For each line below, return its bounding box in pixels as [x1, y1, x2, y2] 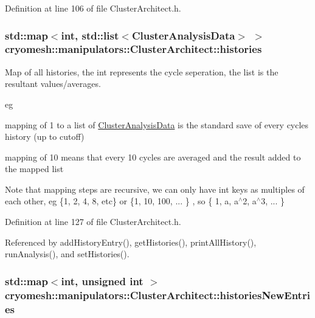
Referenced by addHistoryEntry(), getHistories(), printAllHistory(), [5, 235, 257, 248]
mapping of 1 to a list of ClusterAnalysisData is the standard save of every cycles [5, 118, 309, 131]
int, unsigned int [61, 273, 144, 288]
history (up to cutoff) [5, 130, 85, 143]
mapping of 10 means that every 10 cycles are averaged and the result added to [5, 150, 301, 163]
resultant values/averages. [5, 77, 101, 90]
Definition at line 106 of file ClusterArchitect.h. [5, 2, 181, 14]
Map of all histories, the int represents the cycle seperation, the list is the [5, 65, 279, 78]
